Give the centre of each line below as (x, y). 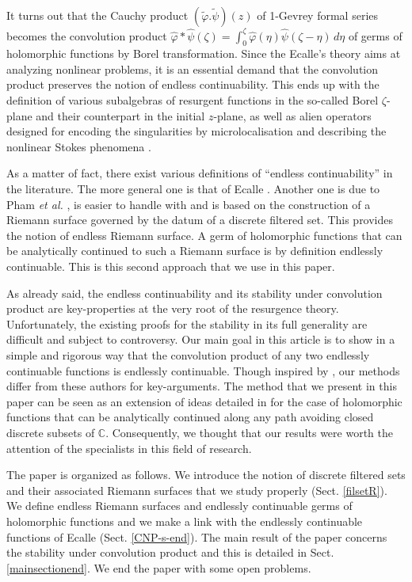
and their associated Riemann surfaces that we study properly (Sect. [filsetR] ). (197, 490)
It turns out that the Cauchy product (97, 15)
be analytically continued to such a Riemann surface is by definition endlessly (195, 251)
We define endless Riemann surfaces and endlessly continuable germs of (179, 506)
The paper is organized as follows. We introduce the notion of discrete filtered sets (206, 475)
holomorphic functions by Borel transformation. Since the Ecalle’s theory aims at (204, 53)
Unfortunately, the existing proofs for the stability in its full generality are (187, 323)
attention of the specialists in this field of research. (129, 448)
